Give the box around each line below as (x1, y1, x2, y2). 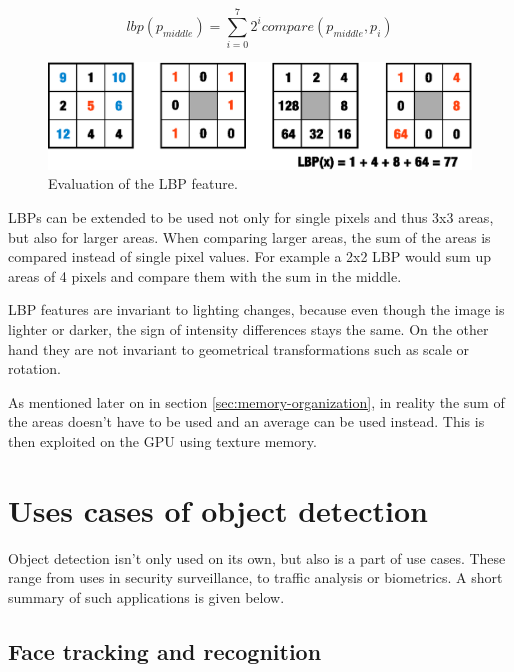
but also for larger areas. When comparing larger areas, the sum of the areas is (8, 226, 491, 247)
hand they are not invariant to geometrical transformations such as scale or (8, 338, 470, 359)
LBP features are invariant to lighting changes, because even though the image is (8, 299, 505, 320)
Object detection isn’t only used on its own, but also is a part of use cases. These (8, 547, 506, 568)
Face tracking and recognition (8, 635, 322, 666)
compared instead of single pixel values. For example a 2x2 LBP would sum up (8, 246, 491, 267)
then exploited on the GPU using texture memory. (8, 431, 317, 451)
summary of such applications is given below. (8, 586, 285, 607)
